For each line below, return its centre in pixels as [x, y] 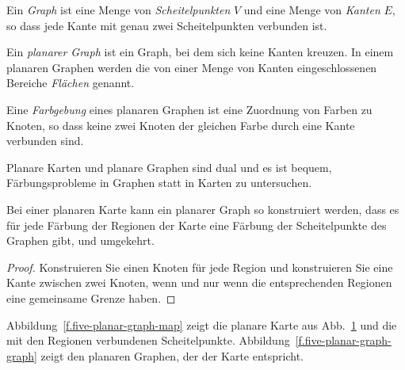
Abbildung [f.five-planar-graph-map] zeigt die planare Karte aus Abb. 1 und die [202, 324]
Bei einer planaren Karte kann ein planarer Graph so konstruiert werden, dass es [203, 209]
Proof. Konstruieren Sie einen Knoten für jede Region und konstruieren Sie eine [200, 267]
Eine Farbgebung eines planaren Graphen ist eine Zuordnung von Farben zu [189, 109]
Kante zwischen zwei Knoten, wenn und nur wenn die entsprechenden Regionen [199, 282]
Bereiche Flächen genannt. [71, 83]
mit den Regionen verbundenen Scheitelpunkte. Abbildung [148, 340]
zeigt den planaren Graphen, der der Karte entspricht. [172, 355]
